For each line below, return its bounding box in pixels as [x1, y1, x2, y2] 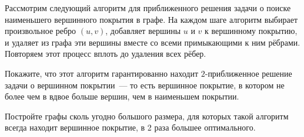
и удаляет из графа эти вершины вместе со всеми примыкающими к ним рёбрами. [5, 36, 300, 48]
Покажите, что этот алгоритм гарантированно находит [5, 67, 199, 79]
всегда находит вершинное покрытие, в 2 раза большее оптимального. [5, 121, 256, 133]
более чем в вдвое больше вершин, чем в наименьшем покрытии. [5, 90, 239, 102]
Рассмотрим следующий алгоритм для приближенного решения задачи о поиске [5, 2, 291, 13]
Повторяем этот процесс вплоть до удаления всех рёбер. [5, 47, 206, 60]
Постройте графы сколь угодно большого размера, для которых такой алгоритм [5, 109, 289, 122]
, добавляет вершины [105, 25, 181, 37]
